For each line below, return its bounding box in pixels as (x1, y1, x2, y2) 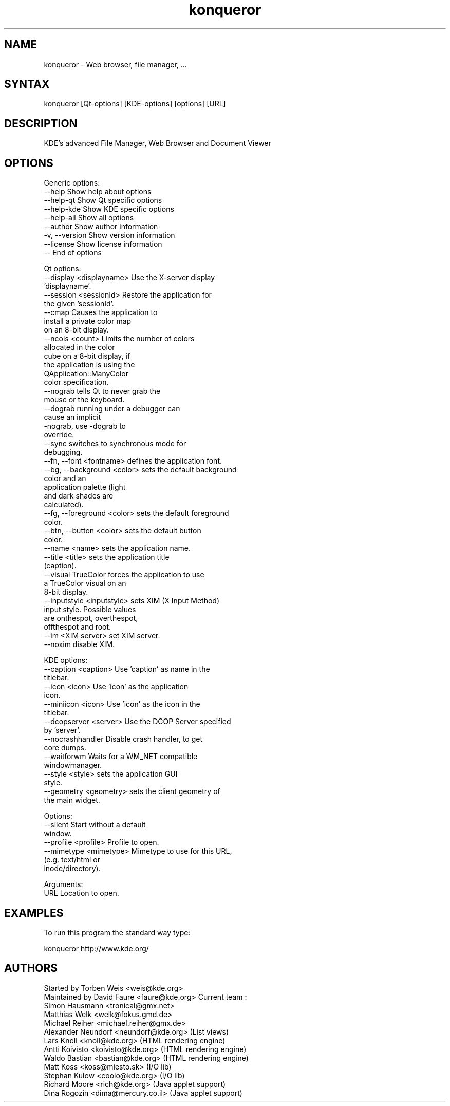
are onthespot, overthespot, (44, 614, 138, 623)
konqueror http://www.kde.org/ (44, 944, 149, 953)
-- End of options (44, 248, 102, 257)
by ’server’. (44, 726, 81, 735)
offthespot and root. (44, 622, 111, 632)
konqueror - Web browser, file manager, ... (44, 60, 187, 69)
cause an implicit (44, 413, 101, 422)
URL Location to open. (44, 889, 119, 898)
